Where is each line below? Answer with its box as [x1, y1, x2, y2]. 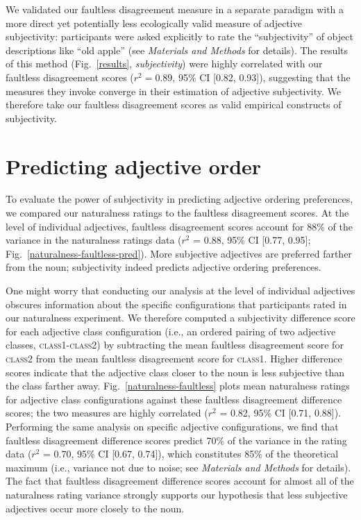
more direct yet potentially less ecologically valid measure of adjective [6, 15, 302, 30]
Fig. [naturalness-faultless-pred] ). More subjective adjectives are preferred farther [6, 246, 352, 260]
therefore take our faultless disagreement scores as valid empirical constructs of [6, 97, 342, 112]
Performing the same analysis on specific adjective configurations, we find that [6, 419, 339, 433]
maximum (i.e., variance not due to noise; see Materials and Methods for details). [6, 460, 351, 474]
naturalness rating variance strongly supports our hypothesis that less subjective [6, 487, 348, 501]
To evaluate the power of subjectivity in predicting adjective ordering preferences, [6, 192, 353, 206]
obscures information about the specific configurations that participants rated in [6, 296, 347, 311]
